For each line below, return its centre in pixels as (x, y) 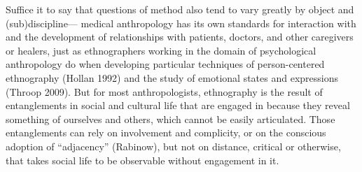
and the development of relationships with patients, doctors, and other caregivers (180, 37)
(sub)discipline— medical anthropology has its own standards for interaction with (181, 23)
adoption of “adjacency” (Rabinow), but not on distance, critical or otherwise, (173, 146)
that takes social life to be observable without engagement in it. (142, 160)
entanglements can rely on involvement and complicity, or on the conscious (166, 132)
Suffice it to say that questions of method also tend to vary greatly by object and (180, 9)
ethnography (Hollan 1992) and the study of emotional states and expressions (172, 77)
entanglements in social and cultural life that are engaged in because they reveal (178, 105)
